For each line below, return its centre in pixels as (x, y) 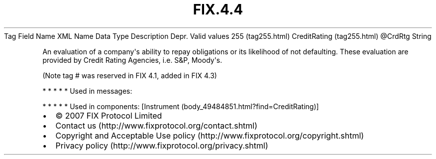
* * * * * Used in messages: (87, 91)
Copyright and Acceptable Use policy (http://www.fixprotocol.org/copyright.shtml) (210, 135)
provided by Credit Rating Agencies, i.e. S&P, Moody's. (132, 60)
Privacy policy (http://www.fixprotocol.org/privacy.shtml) (162, 145)
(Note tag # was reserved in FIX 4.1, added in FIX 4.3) (130, 75)
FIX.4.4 (218, 9)
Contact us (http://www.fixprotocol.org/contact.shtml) (157, 125)
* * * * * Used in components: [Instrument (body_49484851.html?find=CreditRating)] (181, 106)
